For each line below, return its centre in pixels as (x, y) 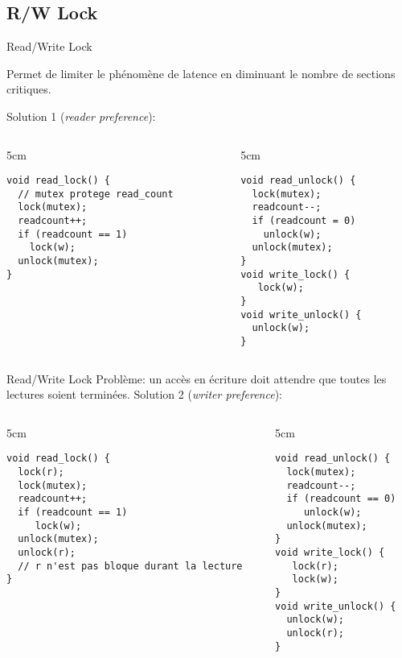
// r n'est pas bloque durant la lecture (130, 566)
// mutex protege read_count (96, 194)
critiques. (29, 89)
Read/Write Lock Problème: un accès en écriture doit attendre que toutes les (197, 378)
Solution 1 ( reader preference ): (81, 116)
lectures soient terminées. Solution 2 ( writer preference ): (144, 394)
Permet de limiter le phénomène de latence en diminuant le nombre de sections (201, 73)
